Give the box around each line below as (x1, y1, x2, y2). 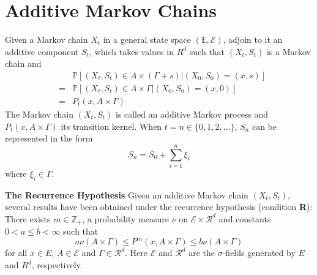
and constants (218, 212, 271, 225)
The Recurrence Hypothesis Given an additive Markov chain (5, 188, 248, 201)
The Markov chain (5, 108, 74, 120)
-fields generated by (222, 246, 296, 259)
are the (188, 246, 215, 259)
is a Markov (266, 45, 311, 58)
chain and (5, 57, 42, 70)
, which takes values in (89, 45, 174, 58)
